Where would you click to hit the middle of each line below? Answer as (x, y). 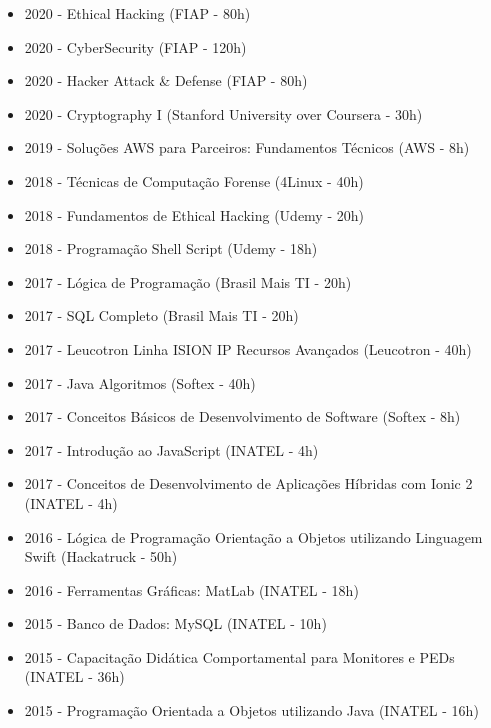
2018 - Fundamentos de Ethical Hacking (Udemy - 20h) (194, 214)
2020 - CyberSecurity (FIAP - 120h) (135, 46)
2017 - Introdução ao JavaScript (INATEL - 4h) (171, 449)
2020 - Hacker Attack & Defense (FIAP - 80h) (166, 80)
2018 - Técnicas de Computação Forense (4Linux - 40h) (194, 180)
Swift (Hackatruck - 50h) (101, 556)
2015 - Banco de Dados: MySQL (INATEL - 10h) (175, 623)
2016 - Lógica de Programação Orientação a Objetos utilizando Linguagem (253, 536)
